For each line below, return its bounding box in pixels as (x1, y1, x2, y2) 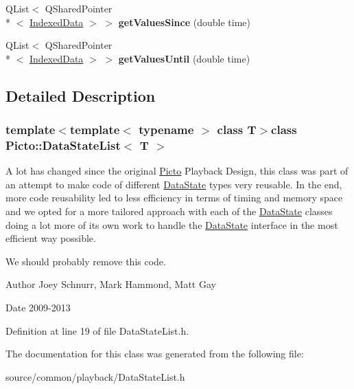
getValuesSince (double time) (118, 14, 250, 29)
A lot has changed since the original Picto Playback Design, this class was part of (5, 164, 349, 178)
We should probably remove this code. (5, 254, 166, 268)
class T (217, 121, 257, 138)
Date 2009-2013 (5, 300, 71, 315)
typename (139, 121, 194, 138)
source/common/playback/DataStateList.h (5, 369, 185, 384)
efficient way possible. (5, 231, 96, 245)
